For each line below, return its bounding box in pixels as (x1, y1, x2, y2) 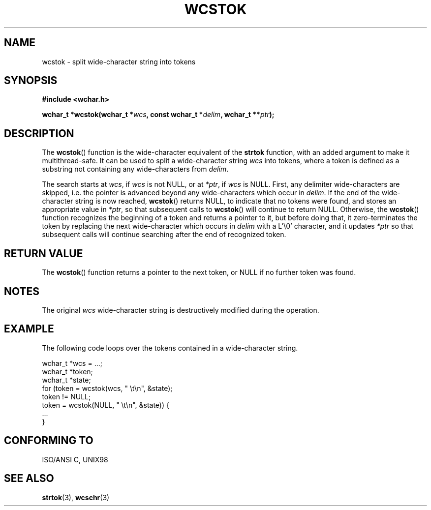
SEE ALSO (4, 472, 54, 485)
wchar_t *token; (42, 367, 93, 376)
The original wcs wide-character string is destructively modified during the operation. (42, 305, 319, 314)
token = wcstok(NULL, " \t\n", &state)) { (42, 400, 169, 409)
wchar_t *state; (42, 375, 91, 384)
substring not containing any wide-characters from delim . (42, 165, 229, 174)
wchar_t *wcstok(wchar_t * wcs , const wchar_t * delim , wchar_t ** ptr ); (42, 110, 275, 119)
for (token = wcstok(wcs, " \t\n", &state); (42, 384, 173, 392)
